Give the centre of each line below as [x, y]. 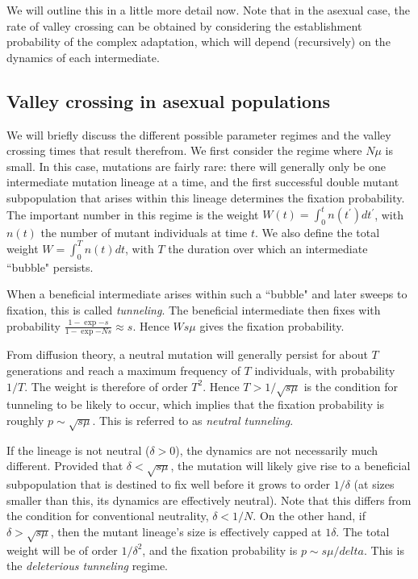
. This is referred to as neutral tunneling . [193, 420]
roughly [25, 420]
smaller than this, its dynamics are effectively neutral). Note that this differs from [209, 500]
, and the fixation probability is [220, 550]
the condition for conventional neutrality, [108, 516]
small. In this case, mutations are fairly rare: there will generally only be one [196, 166]
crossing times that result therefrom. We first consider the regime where [184, 150]
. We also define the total [317, 232]
